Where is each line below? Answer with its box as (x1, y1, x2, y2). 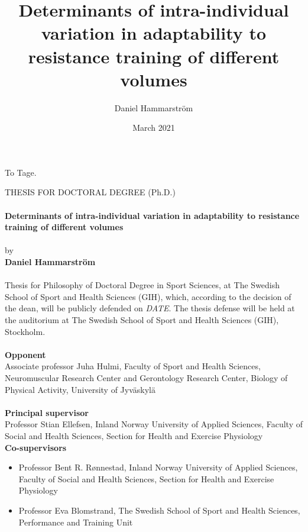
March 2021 (132, 121, 175, 134)
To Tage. (5, 166, 37, 178)
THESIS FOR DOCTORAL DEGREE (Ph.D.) (5, 186, 176, 198)
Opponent (5, 348, 46, 360)
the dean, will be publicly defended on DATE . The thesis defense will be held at (5, 302, 295, 314)
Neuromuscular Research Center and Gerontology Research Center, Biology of (5, 371, 288, 383)
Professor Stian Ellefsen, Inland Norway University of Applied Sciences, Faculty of (5, 418, 303, 430)
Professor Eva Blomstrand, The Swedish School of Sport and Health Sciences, (18, 504, 300, 516)
